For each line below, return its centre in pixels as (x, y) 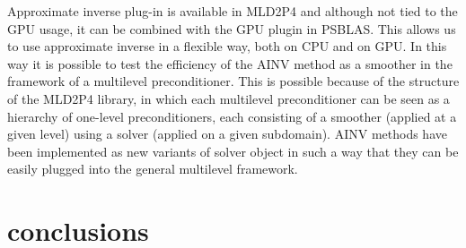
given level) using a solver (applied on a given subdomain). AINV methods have (227, 134)
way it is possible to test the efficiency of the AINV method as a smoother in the (230, 63)
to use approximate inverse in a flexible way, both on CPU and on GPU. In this (227, 46)
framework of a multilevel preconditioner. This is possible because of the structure (233, 81)
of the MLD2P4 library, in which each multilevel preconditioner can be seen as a (229, 98)
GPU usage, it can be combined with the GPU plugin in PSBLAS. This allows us (232, 28)
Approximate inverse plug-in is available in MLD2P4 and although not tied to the (233, 11)
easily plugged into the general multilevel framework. (153, 169)
